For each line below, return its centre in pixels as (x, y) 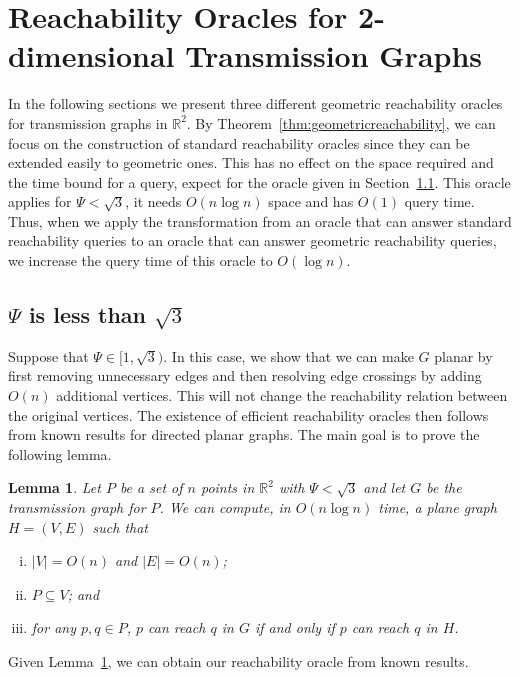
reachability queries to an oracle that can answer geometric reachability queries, (252, 240)
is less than (87, 314)
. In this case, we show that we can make (288, 355)
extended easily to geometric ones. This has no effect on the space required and (251, 162)
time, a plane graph (437, 507)
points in (227, 487)
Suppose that (48, 355)
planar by (463, 355)
